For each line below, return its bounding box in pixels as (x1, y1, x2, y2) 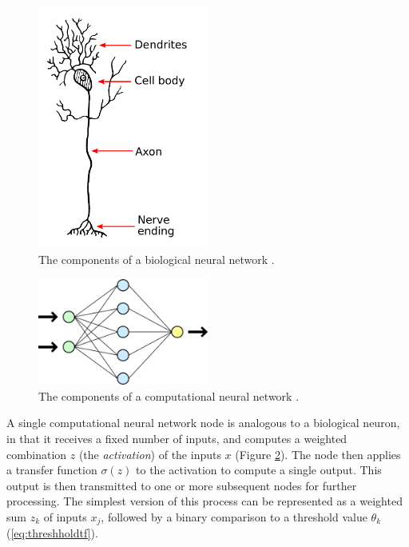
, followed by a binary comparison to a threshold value (101, 508, 367, 525)
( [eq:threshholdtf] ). (6, 525, 98, 541)
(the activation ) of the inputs (78, 445, 221, 462)
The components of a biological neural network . (38, 251, 275, 268)
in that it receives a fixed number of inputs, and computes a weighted (6, 429, 347, 446)
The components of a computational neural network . (38, 387, 300, 404)
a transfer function (6, 461, 97, 478)
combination (6, 445, 67, 462)
